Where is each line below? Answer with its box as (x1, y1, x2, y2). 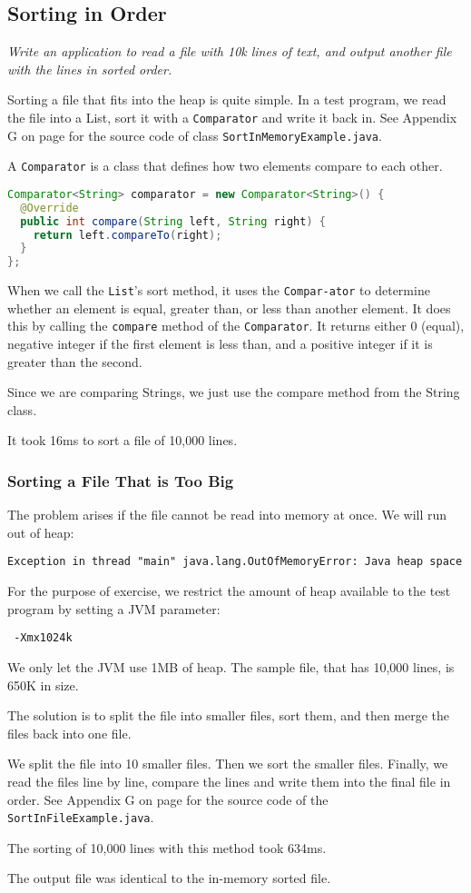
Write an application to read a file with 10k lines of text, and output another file (7, 42, 452, 61)
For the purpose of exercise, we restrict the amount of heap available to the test (7, 581, 451, 600)
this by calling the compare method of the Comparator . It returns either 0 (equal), (7, 316, 465, 335)
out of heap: (7, 522, 74, 541)
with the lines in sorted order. (7, 59, 172, 78)
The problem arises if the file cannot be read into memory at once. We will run (7, 505, 447, 524)
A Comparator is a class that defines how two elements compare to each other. (7, 156, 443, 175)
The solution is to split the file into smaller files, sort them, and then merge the (7, 706, 450, 725)
